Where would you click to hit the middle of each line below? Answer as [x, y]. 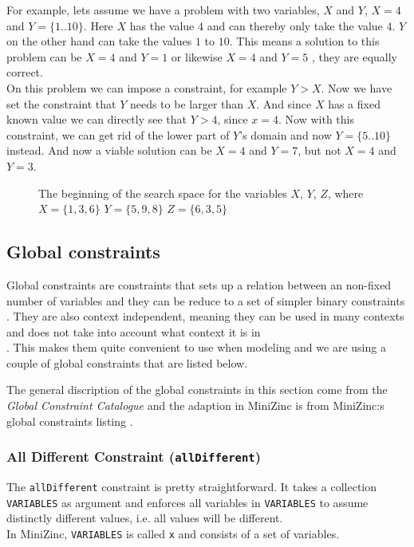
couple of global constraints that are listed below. [127, 362]
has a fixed [354, 103]
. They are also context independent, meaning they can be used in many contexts [205, 316]
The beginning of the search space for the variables [163, 193]
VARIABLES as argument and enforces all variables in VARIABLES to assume [187, 502]
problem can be [44, 56]
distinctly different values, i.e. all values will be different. [145, 518]
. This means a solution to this [304, 41]
